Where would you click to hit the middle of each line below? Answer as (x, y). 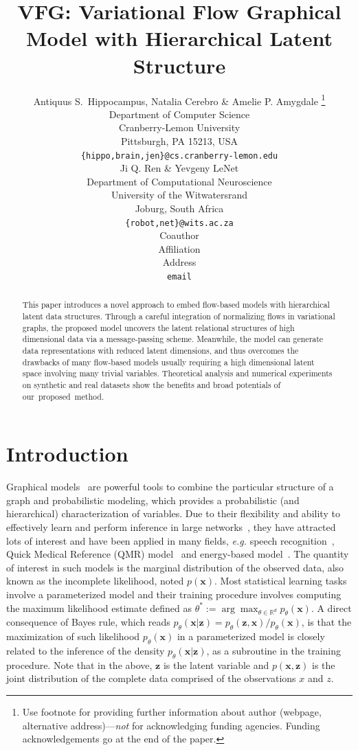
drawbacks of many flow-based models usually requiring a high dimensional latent (168, 362)
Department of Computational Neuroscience (179, 181)
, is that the (326, 622)
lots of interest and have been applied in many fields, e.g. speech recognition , (170, 540)
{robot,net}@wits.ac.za (179, 223)
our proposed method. (63, 396)
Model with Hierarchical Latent (179, 38)
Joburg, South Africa (179, 208)
